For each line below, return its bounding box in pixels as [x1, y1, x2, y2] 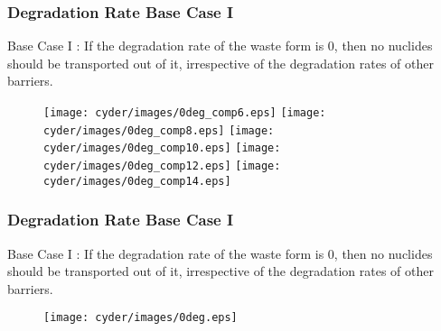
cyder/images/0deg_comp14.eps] [43, 174, 231, 188]
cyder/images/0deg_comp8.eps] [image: [43, 124, 275, 137]
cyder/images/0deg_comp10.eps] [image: [43, 142, 281, 155]
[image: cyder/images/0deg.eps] [43, 311, 238, 325]
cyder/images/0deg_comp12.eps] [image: [43, 159, 281, 172]
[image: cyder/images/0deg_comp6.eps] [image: [43, 106, 326, 119]
